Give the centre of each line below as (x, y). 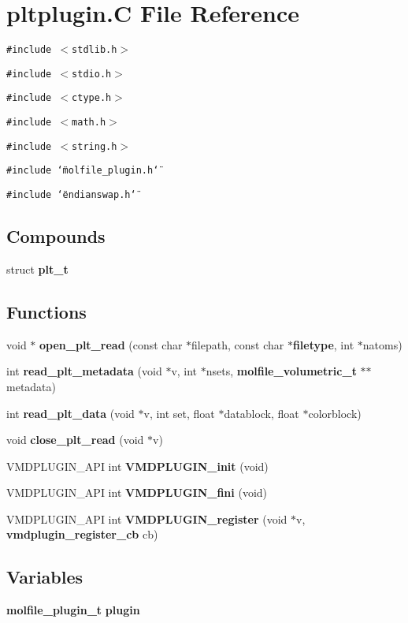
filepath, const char (238, 344)
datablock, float (261, 413)
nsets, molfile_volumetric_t (281, 371)
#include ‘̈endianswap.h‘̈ (71, 195)
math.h (89, 123)
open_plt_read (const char (111, 344)
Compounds (56, 236)
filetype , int (323, 344)
